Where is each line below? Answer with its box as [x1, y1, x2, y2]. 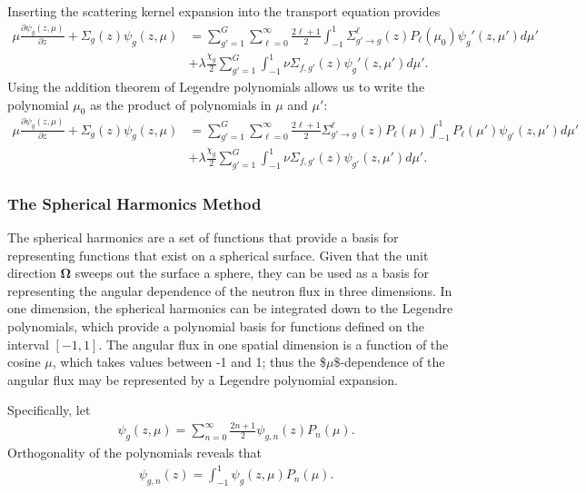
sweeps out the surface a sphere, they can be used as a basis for [74, 263, 429, 282]
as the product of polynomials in [90, 94, 272, 113]
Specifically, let [7, 400, 91, 419]
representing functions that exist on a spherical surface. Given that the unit [7, 245, 429, 264]
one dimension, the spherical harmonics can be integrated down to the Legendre [7, 299, 453, 318]
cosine [7, 352, 41, 371]
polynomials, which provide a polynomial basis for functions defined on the [7, 317, 424, 336]
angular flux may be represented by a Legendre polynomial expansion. [7, 370, 398, 389]
